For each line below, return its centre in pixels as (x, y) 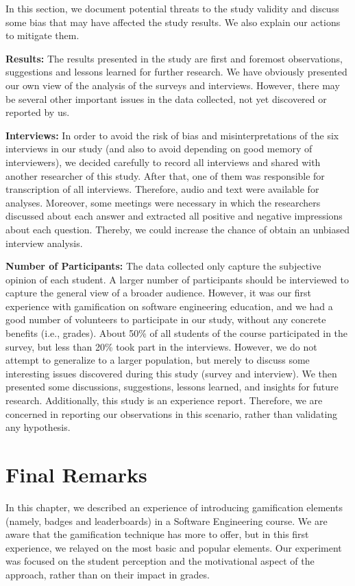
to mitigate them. (42, 35)
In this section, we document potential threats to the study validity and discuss (172, 8)
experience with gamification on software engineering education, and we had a (169, 306)
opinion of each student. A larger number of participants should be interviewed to (177, 279)
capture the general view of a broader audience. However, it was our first (159, 293)
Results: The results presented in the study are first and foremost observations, (174, 58)
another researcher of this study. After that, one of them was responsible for (165, 175)
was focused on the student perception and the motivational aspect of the (160, 561)
